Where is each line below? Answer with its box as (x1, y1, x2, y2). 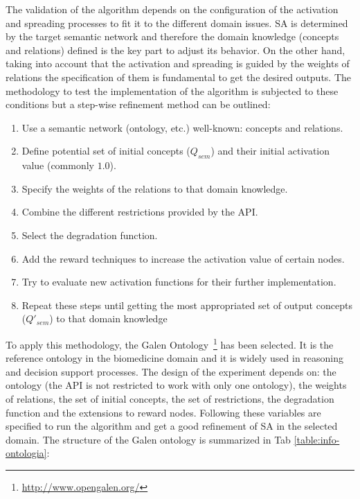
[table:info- (294, 432, 340, 446)
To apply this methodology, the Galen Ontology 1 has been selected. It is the (6, 335, 334, 351)
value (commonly (21, 158, 95, 173)
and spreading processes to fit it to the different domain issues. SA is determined (6, 15, 348, 30)
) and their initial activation (210, 143, 330, 158)
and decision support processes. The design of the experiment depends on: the (6, 364, 336, 378)
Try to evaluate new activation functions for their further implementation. (21, 274, 336, 289)
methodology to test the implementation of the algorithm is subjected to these (6, 83, 339, 98)
